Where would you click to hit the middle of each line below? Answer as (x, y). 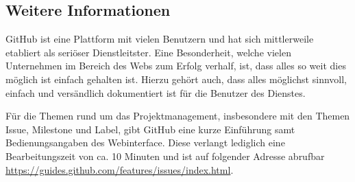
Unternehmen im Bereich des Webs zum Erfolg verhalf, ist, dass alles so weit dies (176, 66)
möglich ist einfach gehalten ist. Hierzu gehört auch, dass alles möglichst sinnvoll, (176, 79)
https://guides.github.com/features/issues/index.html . (120, 169)
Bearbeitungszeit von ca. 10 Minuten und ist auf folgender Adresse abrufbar (165, 156)
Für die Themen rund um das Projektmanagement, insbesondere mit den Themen (178, 116)
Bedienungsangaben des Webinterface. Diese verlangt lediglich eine (145, 143)
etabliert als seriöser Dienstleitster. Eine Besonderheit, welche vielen (148, 52)
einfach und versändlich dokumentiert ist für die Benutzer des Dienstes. (156, 92)
